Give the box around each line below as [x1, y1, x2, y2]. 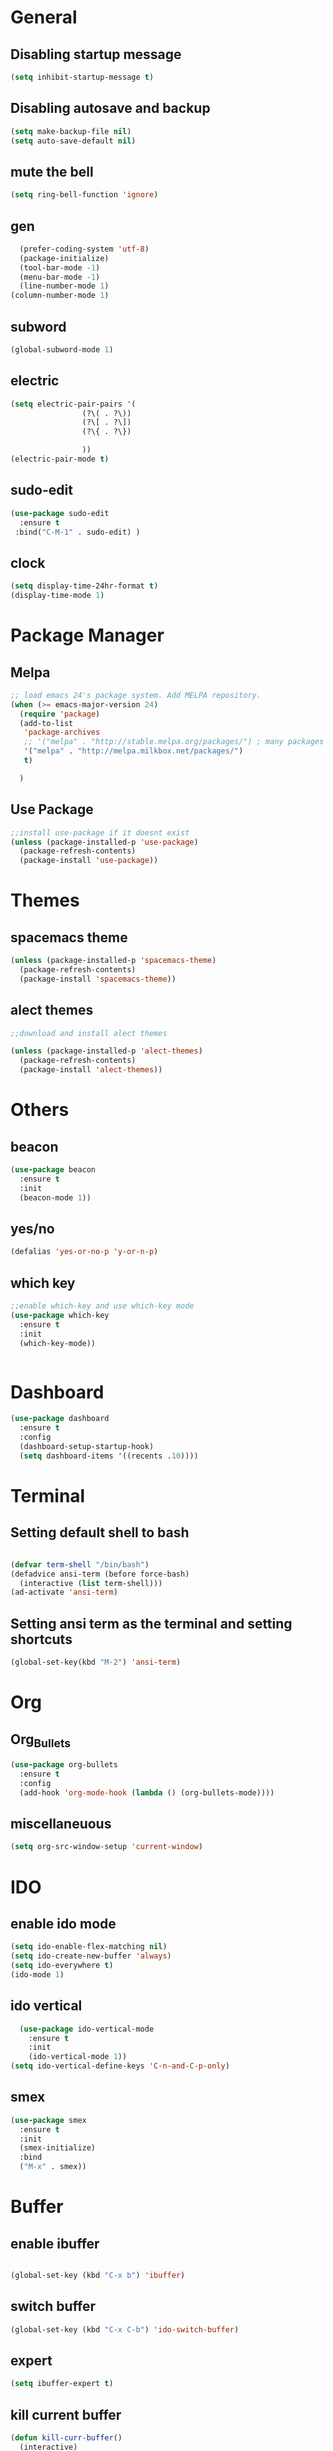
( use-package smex [10, 2115, 87, 2125]
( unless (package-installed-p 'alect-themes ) [10, 1046, 203, 1056]
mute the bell [10, 163, 94, 180]
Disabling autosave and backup [10, 100, 211, 117]
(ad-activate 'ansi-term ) [10, 1587, 118, 1598]
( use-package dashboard [10, 1414, 110, 1424]
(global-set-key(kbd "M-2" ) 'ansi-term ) [10, 1657, 182, 1668]
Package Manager [10, 624, 165, 647]
